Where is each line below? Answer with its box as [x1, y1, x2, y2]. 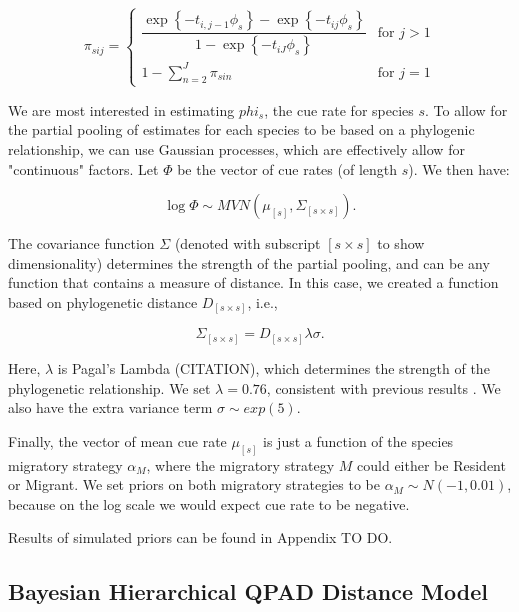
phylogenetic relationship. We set [8, 377, 211, 398]
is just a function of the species [263, 430, 454, 451]
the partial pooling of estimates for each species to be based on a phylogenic [8, 119, 475, 140]
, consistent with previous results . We [266, 377, 501, 398]
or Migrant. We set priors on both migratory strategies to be [8, 474, 380, 495]
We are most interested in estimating [8, 99, 235, 120]
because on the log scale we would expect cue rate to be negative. [8, 493, 410, 514]
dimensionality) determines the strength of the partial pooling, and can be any [8, 252, 490, 273]
